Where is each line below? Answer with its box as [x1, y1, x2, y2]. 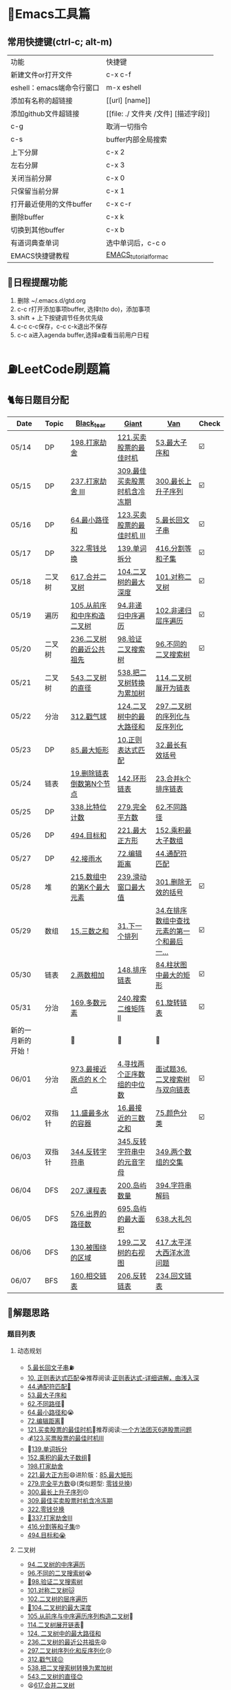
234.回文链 [155, 1271, 192, 1280]
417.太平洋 [155, 1238, 192, 1247]
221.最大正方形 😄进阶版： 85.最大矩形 [27, 1470, 133, 1479]
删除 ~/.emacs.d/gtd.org [16, 296, 86, 304]
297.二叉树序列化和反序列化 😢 [27, 1646, 112, 1655]
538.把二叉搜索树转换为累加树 [27, 1663, 113, 1672]
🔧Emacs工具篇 [7, 6, 91, 22]
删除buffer [10, 212, 45, 221]
